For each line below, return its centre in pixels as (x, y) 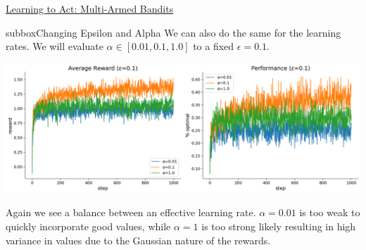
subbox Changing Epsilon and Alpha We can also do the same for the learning (173, 32)
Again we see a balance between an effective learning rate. (131, 212)
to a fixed (214, 46)
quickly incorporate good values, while (88, 226)
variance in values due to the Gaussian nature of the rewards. (138, 240)
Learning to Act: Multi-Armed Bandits (90, 8)
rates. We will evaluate (55, 46)
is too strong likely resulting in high (279, 226)
